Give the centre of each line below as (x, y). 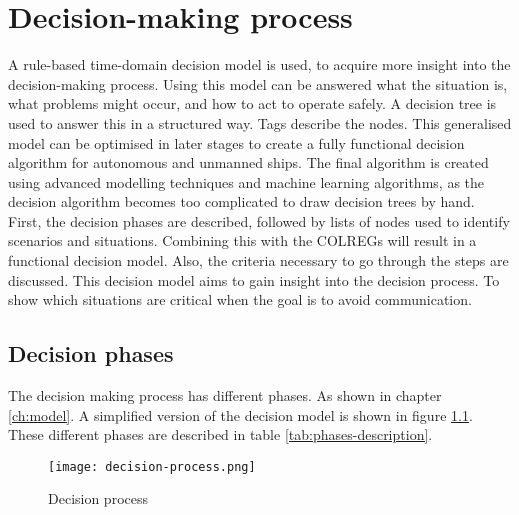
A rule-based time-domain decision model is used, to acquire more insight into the (259, 64)
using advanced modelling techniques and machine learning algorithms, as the (246, 181)
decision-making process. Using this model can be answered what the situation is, (258, 83)
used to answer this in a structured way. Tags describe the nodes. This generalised (260, 122)
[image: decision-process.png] (152, 466)
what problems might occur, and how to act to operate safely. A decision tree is (252, 103)
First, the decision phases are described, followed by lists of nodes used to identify (259, 220)
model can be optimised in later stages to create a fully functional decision (236, 142)
